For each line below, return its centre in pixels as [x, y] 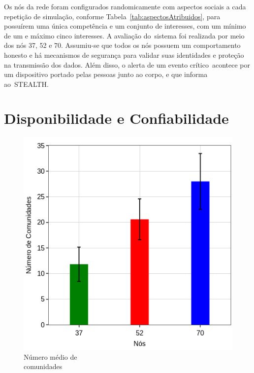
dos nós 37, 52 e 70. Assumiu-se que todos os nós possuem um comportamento [122, 45]
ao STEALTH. [27, 84]
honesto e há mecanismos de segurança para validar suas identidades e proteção [124, 55]
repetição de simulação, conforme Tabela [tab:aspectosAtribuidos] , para [112, 16]
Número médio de [50, 356]
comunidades [43, 366]
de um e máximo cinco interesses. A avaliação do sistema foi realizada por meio [124, 35]
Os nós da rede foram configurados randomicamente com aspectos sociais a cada [125, 6]
